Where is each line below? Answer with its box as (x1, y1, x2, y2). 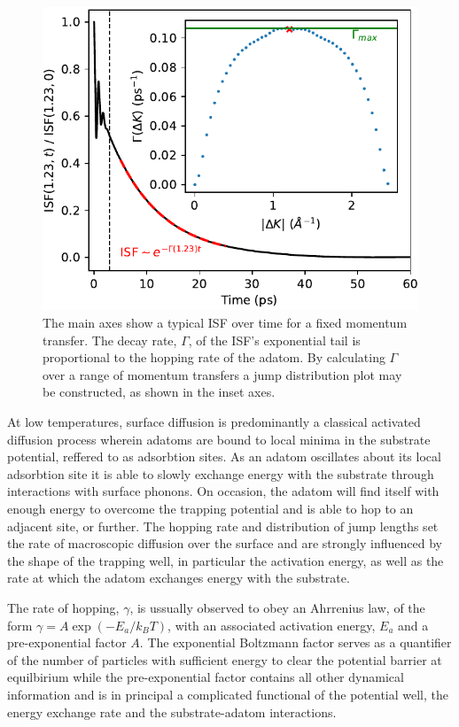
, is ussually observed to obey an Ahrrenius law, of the (129, 598, 425, 616)
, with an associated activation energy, (167, 615, 376, 634)
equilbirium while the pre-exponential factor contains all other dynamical (7, 668, 404, 686)
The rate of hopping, (7, 598, 120, 616)
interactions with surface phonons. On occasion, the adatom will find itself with (7, 482, 440, 500)
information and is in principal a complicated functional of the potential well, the (7, 684, 448, 703)
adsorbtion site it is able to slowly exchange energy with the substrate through (7, 464, 434, 483)
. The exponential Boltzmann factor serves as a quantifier (139, 633, 452, 652)
